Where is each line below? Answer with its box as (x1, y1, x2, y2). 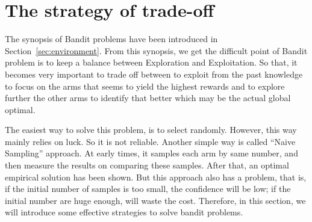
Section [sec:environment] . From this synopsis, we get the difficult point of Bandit (5, 44, 308, 57)
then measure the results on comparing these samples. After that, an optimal (5, 159, 289, 171)
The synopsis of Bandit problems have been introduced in (5, 32, 218, 45)
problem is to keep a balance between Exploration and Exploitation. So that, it (5, 56, 298, 69)
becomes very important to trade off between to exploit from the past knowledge (5, 67, 303, 80)
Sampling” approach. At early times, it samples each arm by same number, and (5, 147, 298, 159)
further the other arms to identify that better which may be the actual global (5, 91, 291, 104)
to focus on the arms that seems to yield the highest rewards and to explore (5, 79, 285, 92)
